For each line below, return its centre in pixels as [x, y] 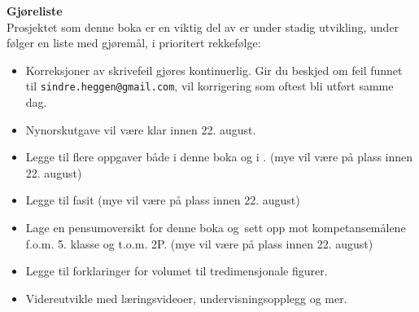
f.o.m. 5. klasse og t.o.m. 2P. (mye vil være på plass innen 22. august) [199, 243]
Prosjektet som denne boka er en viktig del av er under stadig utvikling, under [203, 26]
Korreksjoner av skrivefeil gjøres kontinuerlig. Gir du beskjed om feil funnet [214, 70]
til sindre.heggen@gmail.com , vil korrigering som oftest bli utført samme [209, 86]
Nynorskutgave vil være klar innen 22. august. [141, 129]
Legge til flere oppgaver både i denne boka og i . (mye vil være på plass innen [219, 157]
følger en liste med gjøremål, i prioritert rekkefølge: [134, 43]
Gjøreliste [35, 11]
